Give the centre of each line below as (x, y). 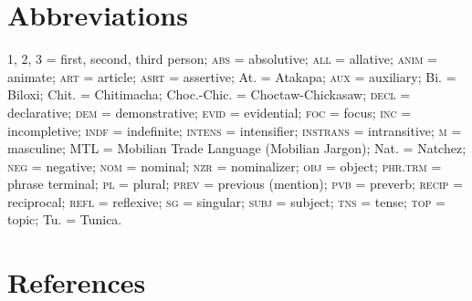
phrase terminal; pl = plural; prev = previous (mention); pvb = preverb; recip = (235, 184)
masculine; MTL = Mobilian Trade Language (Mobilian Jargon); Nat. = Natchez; (237, 148)
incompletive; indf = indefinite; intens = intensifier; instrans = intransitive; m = (235, 130)
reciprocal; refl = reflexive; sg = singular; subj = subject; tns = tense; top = (226, 201)
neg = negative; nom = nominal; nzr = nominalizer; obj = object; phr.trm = (225, 166)
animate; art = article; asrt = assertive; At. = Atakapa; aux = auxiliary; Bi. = (232, 76)
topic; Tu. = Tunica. (65, 219)
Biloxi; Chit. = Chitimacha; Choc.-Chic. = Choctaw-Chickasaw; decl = (209, 94)
